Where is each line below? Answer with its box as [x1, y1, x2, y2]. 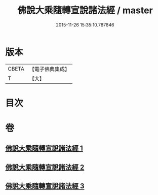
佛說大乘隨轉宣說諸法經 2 [5, 163, 85, 172]
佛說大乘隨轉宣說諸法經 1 [5, 144, 84, 153]
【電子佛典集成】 [29, 66, 70, 73]
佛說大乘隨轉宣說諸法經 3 [5, 182, 85, 190]
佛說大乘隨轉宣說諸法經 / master [17, 5, 153, 16]
